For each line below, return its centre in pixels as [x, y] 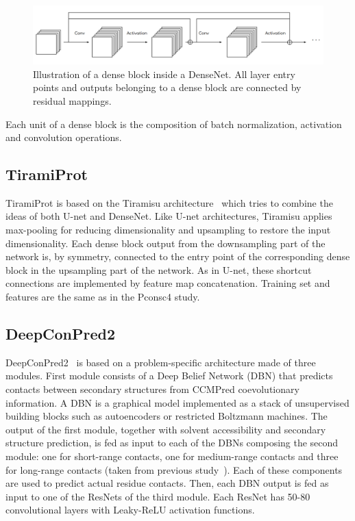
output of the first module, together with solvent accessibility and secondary [166, 429]
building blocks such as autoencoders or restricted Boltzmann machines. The [167, 416]
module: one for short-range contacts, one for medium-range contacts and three [172, 456]
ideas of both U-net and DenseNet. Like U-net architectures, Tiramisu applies [169, 216]
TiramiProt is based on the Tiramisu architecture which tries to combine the [169, 202]
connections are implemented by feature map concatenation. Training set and [168, 283]
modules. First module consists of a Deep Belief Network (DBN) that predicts [169, 376]
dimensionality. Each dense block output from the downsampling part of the [166, 243]
